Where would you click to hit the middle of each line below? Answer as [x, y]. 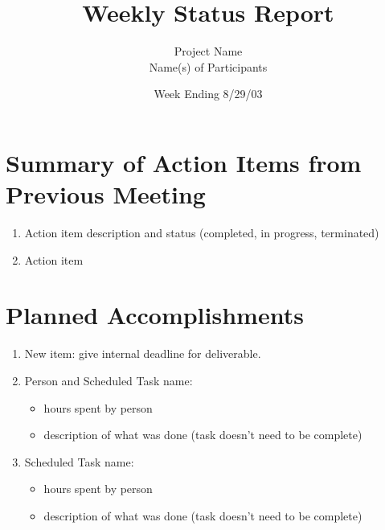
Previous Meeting [106, 194]
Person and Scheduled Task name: [109, 380]
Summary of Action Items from [184, 162]
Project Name [208, 51]
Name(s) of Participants [208, 66]
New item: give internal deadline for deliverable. [143, 353]
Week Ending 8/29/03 [208, 94]
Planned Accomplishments [155, 315]
